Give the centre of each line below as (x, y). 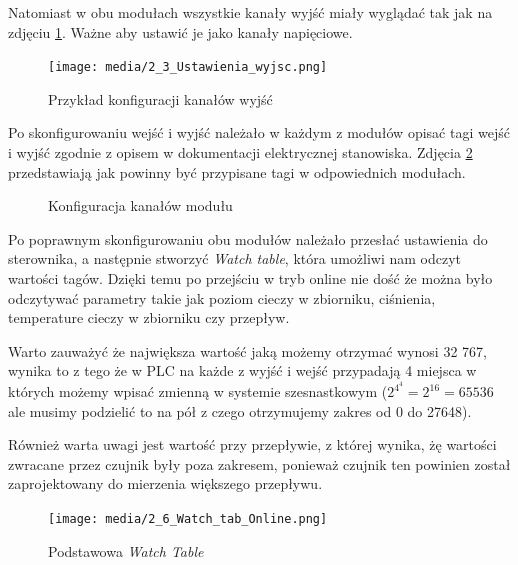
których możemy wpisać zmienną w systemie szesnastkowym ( (198, 391)
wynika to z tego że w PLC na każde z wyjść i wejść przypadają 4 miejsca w (242, 370)
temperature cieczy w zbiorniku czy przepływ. (149, 317)
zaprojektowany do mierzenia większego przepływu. (165, 483)
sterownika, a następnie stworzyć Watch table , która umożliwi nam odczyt (235, 258)
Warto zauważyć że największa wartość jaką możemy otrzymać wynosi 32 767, (247, 350)
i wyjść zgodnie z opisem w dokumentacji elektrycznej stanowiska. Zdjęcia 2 (240, 152)
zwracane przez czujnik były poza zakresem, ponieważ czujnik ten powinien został (259, 463)
